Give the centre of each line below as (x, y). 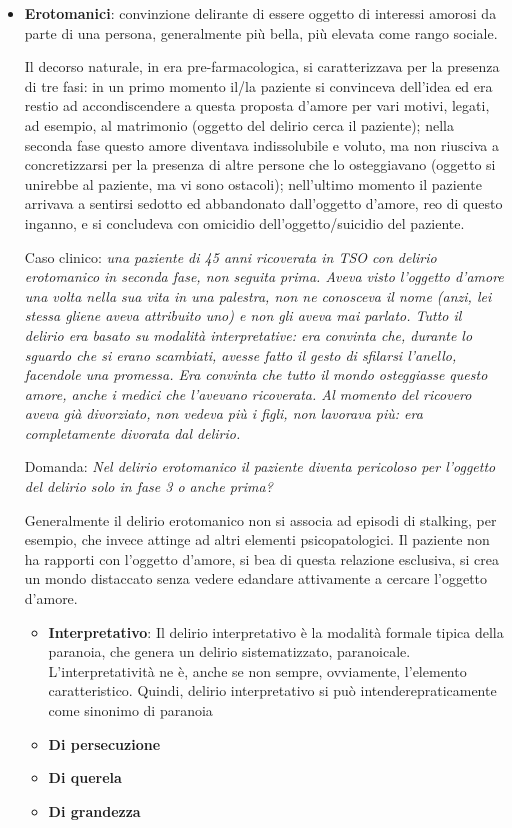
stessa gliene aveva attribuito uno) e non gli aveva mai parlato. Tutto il (243, 315)
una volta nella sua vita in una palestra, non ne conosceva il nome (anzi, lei (258, 295)
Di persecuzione (104, 743)
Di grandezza (94, 810)
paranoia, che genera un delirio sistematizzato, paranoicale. (229, 651)
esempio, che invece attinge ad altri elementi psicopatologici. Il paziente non (257, 539)
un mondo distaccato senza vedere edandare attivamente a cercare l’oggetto (256, 578)
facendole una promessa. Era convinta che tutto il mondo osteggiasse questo (256, 374)
